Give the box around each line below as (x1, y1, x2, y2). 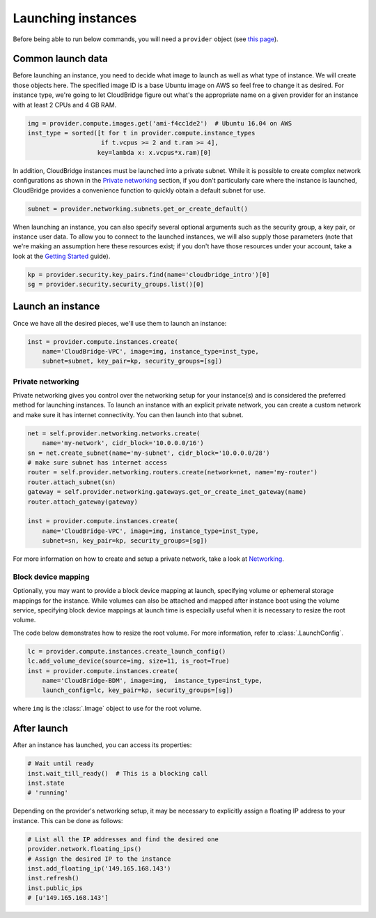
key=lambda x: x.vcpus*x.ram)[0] (97, 149, 212, 156)
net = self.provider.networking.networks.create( (27, 429, 201, 437)
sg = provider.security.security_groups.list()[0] (27, 280, 205, 289)
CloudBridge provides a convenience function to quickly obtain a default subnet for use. (13, 186, 266, 195)
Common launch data (13, 53, 108, 65)
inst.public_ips (27, 884, 84, 892)
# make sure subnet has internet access (27, 459, 167, 467)
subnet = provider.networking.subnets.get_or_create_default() (27, 204, 249, 213)
